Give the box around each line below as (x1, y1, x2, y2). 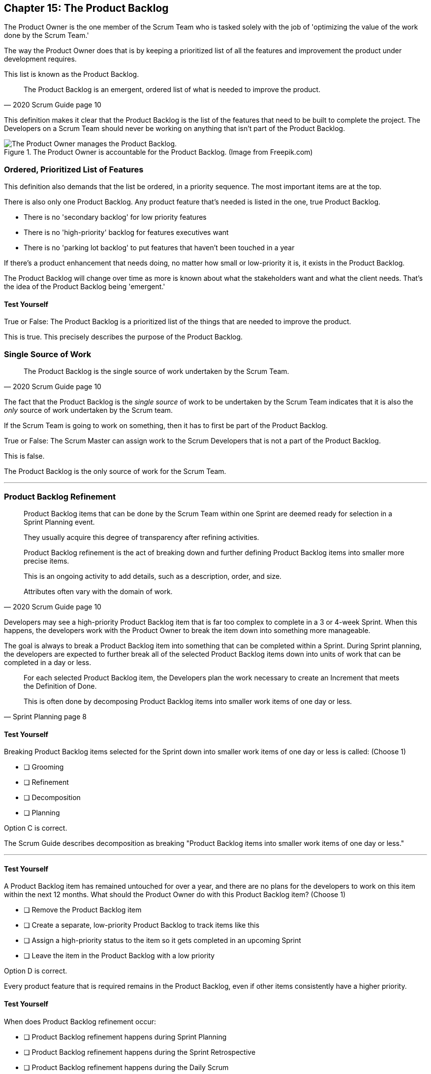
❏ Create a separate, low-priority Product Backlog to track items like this (24, 921, 260, 930)
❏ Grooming (24, 763, 64, 772)
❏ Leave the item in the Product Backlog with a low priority (24, 951, 215, 960)
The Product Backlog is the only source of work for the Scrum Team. (4, 467, 226, 476)
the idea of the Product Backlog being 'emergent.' (4, 282, 165, 291)
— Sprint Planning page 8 (4, 712, 87, 721)
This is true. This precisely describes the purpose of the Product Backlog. (4, 333, 243, 341)
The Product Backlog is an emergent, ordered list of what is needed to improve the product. (24, 85, 321, 94)
